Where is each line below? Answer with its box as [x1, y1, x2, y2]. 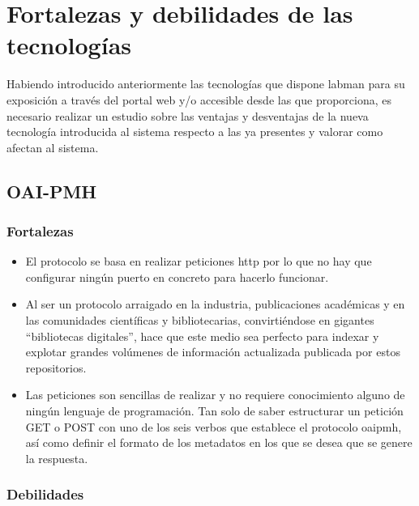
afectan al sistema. [6, 138, 99, 155]
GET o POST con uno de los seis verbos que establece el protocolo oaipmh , [25, 418, 402, 435]
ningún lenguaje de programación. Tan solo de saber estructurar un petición [25, 402, 404, 419]
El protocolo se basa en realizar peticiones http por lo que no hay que [25, 253, 372, 270]
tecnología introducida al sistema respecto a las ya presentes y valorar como [6, 123, 383, 140]
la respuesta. [25, 449, 88, 466]
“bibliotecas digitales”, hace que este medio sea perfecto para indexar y [25, 327, 379, 344]
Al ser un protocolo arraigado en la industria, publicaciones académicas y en [25, 296, 405, 313]
